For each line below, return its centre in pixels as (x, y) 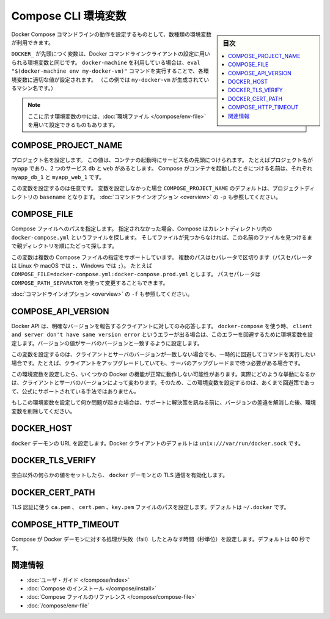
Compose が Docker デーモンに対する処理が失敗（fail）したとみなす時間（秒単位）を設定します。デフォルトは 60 (155, 539)
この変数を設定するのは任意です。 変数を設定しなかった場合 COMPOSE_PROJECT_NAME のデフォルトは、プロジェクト (158, 188)
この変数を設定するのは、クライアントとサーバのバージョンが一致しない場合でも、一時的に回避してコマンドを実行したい (163, 354)
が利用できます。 (33, 42)
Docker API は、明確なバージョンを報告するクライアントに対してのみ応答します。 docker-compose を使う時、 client (162, 326)
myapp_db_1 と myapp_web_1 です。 (58, 177)
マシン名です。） (36, 88)
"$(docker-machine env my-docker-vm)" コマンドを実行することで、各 (108, 71)
